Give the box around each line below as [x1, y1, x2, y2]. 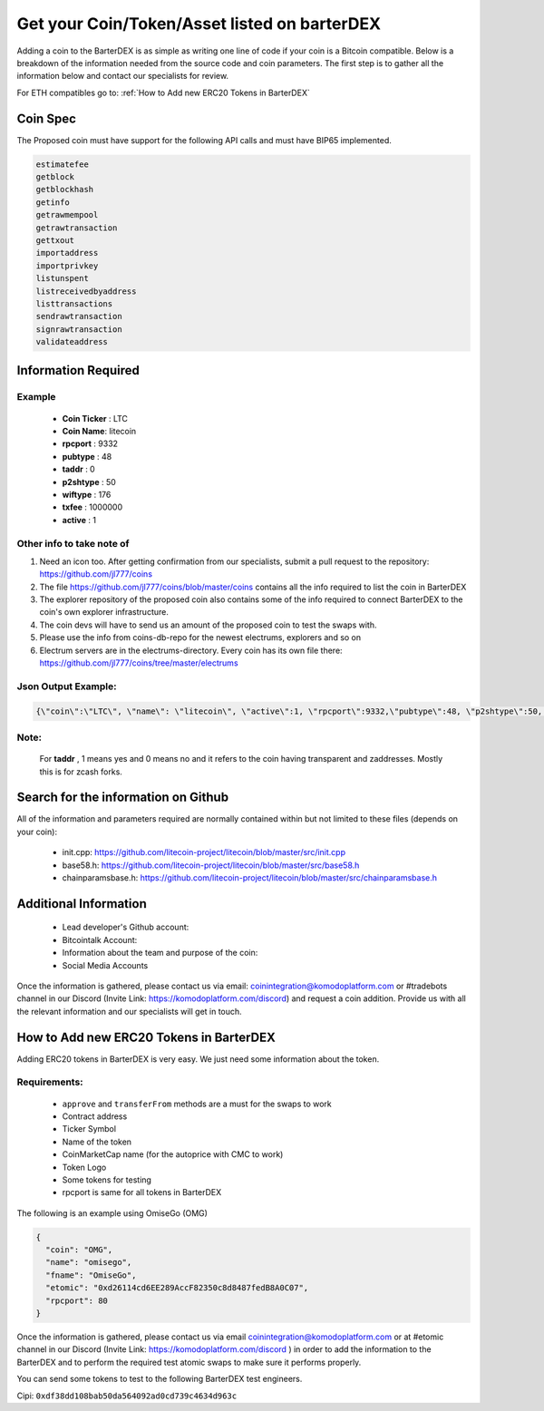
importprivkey [35, 260, 99, 271]
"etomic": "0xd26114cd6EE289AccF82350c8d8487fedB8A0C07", [45, 1283, 309, 1293]
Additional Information [16, 896, 147, 911]
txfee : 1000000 [62, 501, 123, 512]
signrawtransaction [35, 324, 122, 335]
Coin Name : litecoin [62, 426, 137, 437]
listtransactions [35, 298, 113, 308]
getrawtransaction [35, 222, 118, 233]
